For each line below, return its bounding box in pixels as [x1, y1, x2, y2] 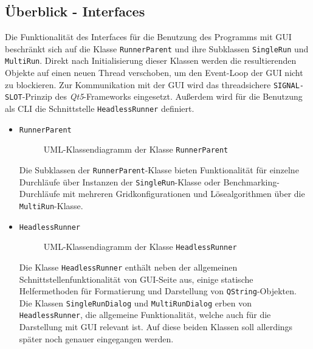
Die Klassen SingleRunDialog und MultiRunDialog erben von [19, 296, 252, 309]
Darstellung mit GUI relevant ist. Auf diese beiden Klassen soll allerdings [19, 320, 293, 333]
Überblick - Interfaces [5, 2, 145, 21]
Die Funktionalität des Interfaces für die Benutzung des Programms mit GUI [5, 30, 292, 43]
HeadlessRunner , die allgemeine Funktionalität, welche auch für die [19, 308, 271, 321]
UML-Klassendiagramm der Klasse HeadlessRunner [43, 240, 237, 253]
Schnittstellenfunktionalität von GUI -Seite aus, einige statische [19, 272, 253, 285]
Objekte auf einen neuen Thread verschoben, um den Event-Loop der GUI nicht [5, 66, 303, 79]
